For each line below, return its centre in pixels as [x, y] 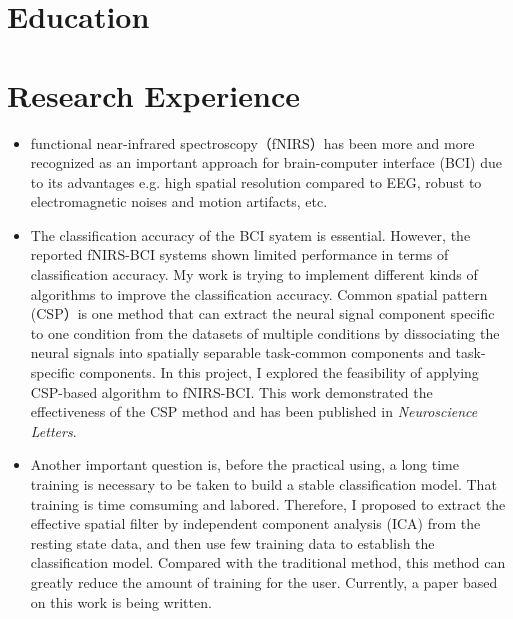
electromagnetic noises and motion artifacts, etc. [179, 201]
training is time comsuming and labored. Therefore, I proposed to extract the [268, 503]
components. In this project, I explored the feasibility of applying [279, 372]
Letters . [53, 430]
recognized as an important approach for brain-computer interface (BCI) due [266, 162]
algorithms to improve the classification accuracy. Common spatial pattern [259, 293]
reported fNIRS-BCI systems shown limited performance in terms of [239, 254]
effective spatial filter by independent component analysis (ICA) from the [255, 523]
